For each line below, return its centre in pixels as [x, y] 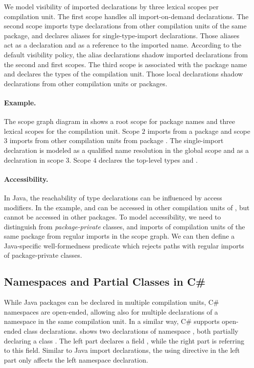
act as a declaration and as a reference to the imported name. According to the [123, 45]
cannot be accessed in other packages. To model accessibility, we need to [113, 217]
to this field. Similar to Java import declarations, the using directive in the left [122, 350]
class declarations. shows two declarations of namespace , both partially [131, 331]
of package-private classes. [43, 255]
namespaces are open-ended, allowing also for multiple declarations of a [111, 311]
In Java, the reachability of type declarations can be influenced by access [113, 197]
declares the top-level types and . [148, 159]
